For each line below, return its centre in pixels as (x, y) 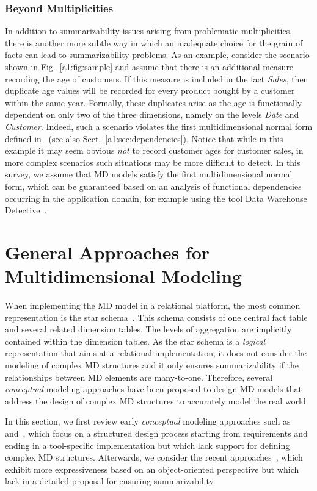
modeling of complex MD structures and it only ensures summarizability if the (152, 365)
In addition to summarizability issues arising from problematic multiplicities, (149, 31)
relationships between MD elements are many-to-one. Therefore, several (139, 377)
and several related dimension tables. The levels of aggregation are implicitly (148, 329)
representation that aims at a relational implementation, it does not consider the (156, 353)
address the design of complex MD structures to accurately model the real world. (157, 400)
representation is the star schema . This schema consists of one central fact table (156, 317)
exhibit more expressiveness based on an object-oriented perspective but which (152, 469)
